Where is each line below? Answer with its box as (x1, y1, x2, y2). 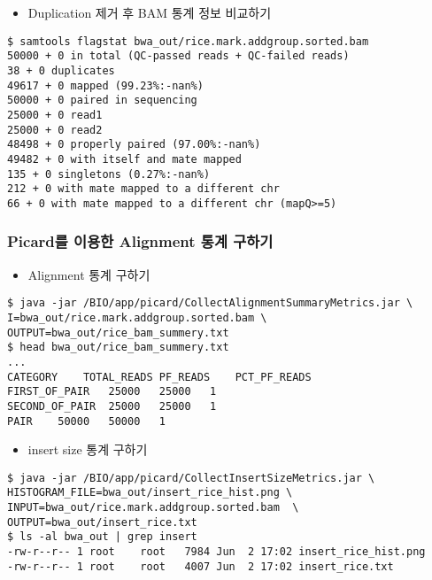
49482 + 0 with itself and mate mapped (7, 152, 242, 166)
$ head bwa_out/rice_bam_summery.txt (7, 341, 229, 354)
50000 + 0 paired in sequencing (7, 94, 197, 107)
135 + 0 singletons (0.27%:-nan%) (7, 167, 211, 181)
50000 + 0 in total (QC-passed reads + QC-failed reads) (7, 50, 350, 63)
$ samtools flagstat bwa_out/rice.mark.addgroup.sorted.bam (7, 35, 369, 48)
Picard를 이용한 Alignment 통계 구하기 (7, 230, 274, 252)
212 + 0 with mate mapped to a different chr (7, 182, 280, 196)
